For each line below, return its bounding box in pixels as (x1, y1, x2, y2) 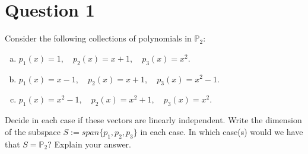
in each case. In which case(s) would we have (140, 125, 303, 137)
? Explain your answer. (47, 137, 131, 150)
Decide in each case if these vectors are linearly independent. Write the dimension (5, 114, 302, 126)
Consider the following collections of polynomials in (5, 32, 192, 44)
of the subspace (5, 125, 61, 137)
